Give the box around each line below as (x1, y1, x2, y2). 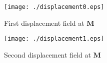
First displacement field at (4, 17, 84, 28)
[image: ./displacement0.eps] (4, 3, 104, 10)
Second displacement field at (4, 49, 91, 60)
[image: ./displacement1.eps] (4, 35, 104, 43)
